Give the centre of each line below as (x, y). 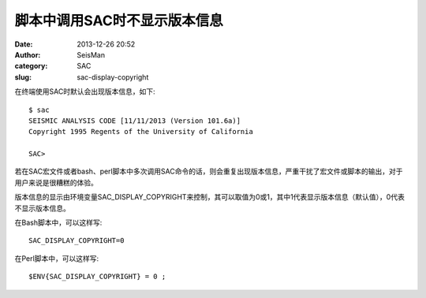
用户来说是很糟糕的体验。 (56, 182)
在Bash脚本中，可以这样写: (58, 223)
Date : (24, 44)
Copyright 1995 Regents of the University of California (141, 132)
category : (31, 66)
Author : (28, 54)
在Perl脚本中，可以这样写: (56, 258)
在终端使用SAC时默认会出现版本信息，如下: (85, 91)
